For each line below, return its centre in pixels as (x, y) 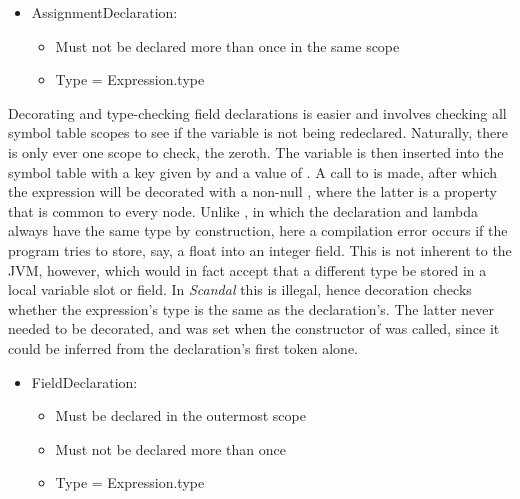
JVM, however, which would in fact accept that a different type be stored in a (247, 269)
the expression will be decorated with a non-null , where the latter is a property (252, 191)
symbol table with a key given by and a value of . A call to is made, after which (252, 171)
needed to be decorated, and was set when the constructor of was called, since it (254, 328)
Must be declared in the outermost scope (180, 415)
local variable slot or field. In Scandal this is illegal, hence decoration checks (240, 289)
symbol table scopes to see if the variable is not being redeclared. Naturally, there (258, 132)
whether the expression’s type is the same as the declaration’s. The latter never (251, 308)
